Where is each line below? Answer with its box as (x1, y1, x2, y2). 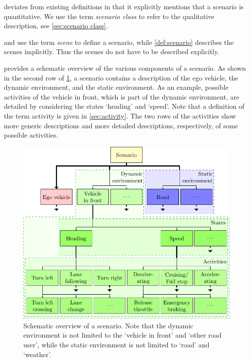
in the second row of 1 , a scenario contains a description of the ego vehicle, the (4, 72, 238, 82)
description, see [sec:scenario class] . (4, 20, 108, 31)
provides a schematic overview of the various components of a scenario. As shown (4, 62, 246, 73)
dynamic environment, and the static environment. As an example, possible (4, 82, 229, 92)
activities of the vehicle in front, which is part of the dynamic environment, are (4, 91, 240, 101)
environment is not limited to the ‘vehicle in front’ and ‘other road (23, 330, 222, 340)
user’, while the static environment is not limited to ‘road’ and (23, 340, 210, 349)
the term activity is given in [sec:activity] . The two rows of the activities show (4, 110, 236, 120)
